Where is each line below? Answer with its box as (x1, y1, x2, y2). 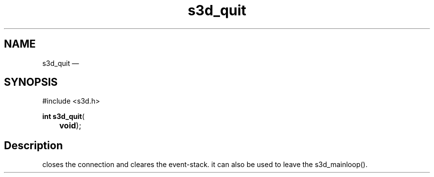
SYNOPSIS (4, 76, 58, 89)
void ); (59, 120, 81, 131)
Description (4, 139, 63, 152)
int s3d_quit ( (42, 112, 85, 121)
